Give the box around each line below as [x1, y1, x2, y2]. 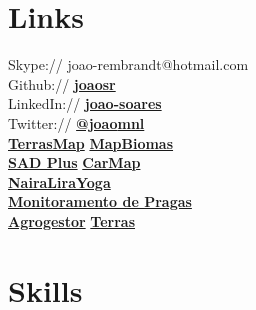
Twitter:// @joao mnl [8, 112, 145, 133]
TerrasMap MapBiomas [8, 132, 174, 153]
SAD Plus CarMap [8, 152, 141, 173]
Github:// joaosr [8, 73, 116, 94]
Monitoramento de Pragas [8, 191, 192, 212]
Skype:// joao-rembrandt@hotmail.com [8, 54, 249, 75]
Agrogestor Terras [8, 210, 136, 231]
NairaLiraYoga [8, 171, 111, 192]
